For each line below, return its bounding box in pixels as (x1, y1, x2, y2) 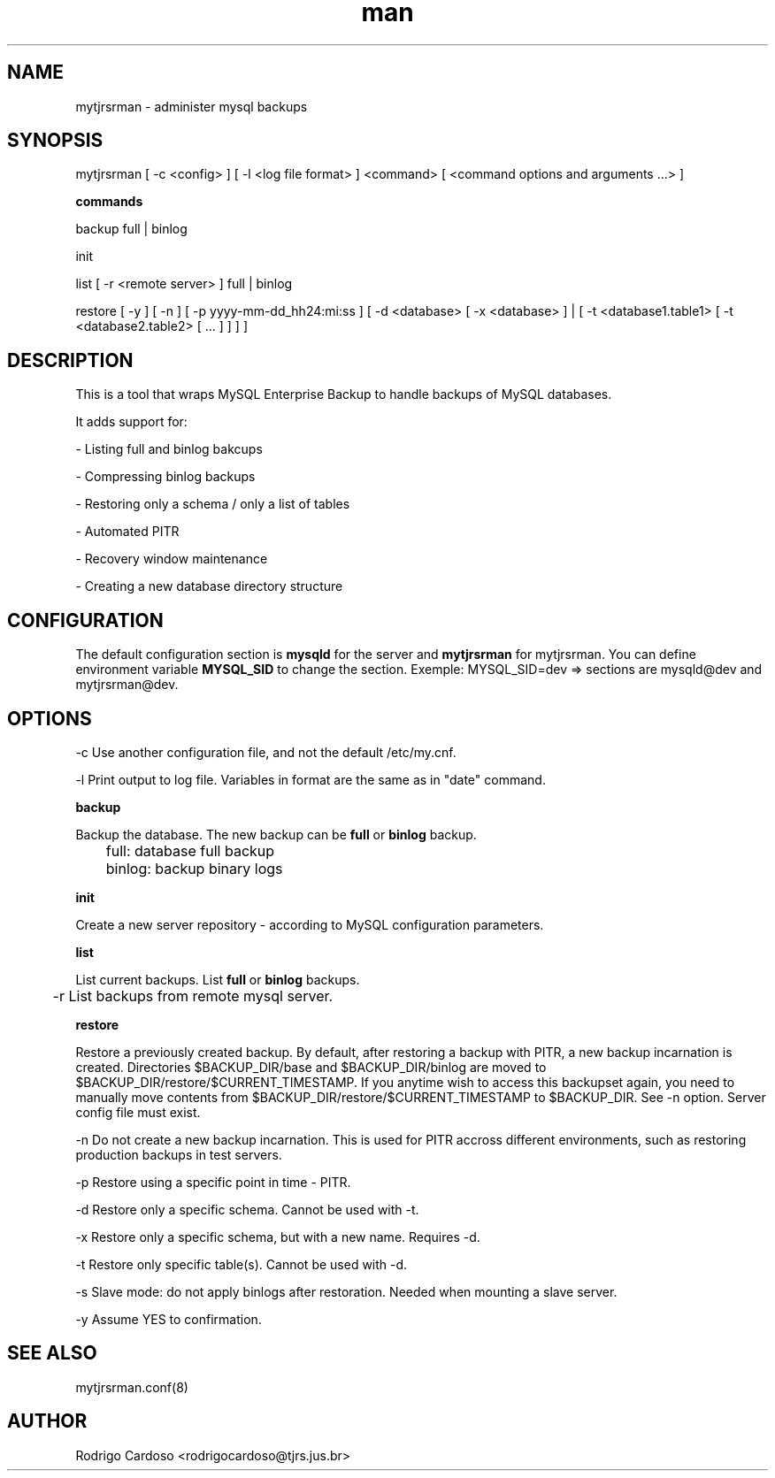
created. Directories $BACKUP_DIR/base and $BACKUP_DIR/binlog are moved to (75, 1059, 547, 1075)
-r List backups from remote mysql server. (52, 986, 334, 1005)
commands (75, 194, 143, 210)
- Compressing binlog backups (75, 469, 256, 485)
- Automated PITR (75, 524, 180, 540)
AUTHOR (7, 1410, 88, 1433)
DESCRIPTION (7, 348, 134, 371)
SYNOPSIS (7, 129, 104, 152)
